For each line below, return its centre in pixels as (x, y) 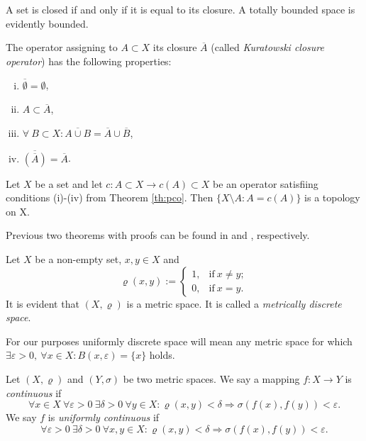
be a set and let (69, 183)
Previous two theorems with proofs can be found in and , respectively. (158, 235)
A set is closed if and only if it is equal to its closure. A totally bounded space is (181, 9)
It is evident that (43, 303)
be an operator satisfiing (266, 183)
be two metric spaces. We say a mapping (211, 378)
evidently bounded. (47, 23)
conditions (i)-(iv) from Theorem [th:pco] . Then (110, 197)
